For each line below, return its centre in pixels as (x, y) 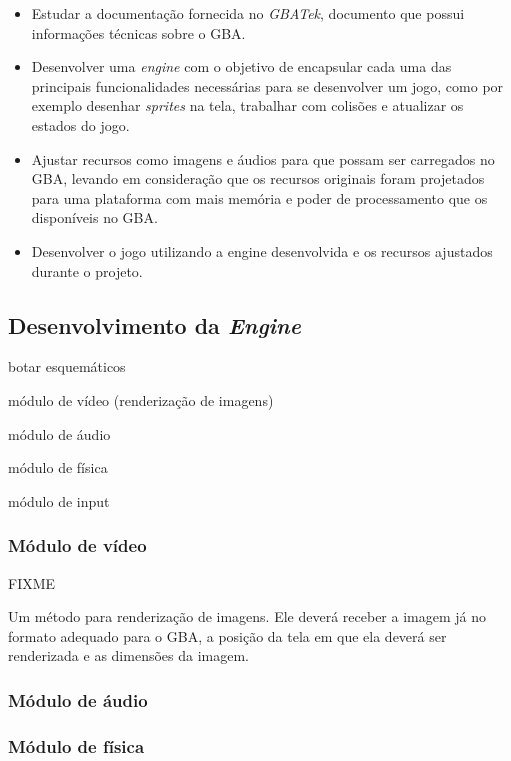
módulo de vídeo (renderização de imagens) (141, 399)
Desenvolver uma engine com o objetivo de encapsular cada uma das (241, 66)
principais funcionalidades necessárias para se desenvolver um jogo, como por (267, 85)
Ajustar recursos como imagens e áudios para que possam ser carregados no (263, 158)
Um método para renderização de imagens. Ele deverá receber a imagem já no (247, 616)
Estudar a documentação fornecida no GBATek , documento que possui (248, 13)
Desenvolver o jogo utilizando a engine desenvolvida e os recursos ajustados (262, 250)
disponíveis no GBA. (94, 217)
